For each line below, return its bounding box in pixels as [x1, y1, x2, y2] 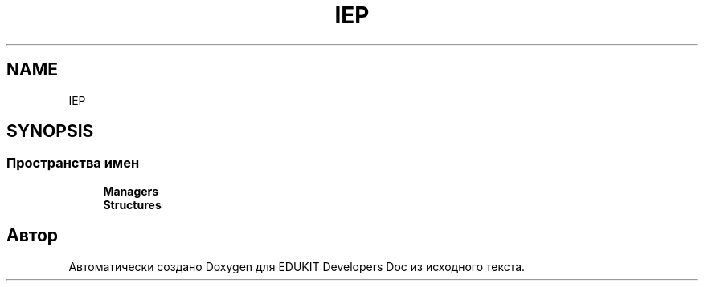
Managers [103, 184, 159, 198]
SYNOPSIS [6, 121, 94, 142]
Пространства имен [6, 155, 140, 172]
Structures [103, 197, 162, 212]
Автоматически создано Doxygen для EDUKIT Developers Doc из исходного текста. [68, 259, 526, 273]
